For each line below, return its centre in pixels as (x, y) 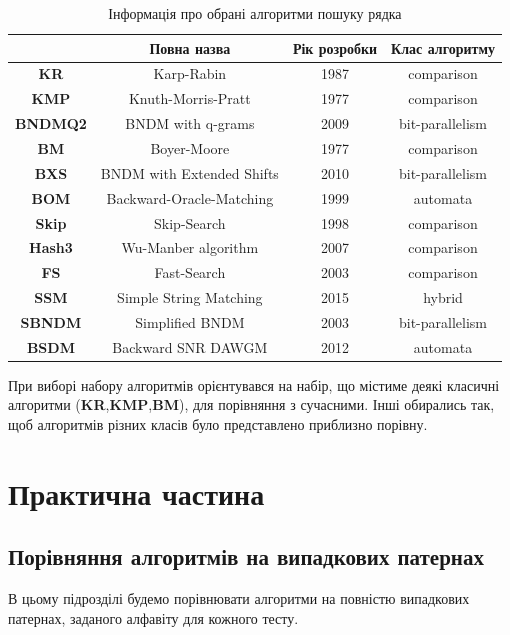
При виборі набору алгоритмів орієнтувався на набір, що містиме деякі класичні (254, 384)
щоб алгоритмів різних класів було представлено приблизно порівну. (218, 424)
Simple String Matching (190, 297)
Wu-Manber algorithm (190, 247)
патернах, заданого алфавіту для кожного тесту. (153, 617)
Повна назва (190, 47)
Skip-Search (190, 222)
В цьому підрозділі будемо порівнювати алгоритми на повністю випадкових (239, 598)
